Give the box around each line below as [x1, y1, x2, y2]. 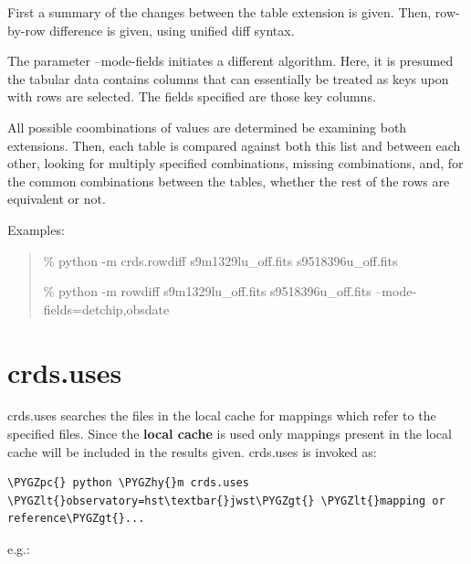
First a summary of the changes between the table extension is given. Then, [7, 3, 432, 21]
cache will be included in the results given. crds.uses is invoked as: [7, 442, 377, 461]
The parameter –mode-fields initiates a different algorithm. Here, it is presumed [7, 51, 454, 70]
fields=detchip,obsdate [43, 299, 170, 318]
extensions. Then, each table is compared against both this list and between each [7, 135, 461, 154]
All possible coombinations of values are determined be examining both [7, 117, 407, 136]
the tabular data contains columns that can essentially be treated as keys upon [7, 69, 449, 88]
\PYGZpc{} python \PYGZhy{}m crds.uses [7, 476, 249, 490]
